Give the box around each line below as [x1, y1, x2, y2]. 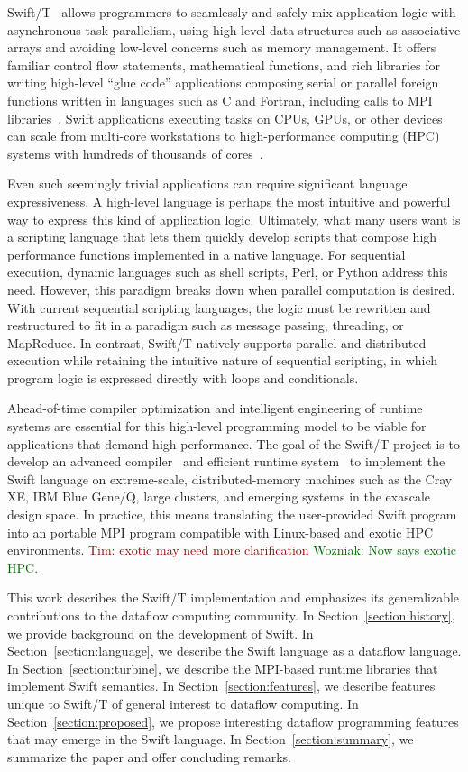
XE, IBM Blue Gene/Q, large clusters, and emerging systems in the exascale [7, 487, 431, 506]
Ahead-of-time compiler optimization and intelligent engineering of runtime [7, 399, 423, 418]
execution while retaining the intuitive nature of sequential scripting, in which [7, 351, 438, 370]
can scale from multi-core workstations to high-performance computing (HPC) [7, 126, 440, 145]
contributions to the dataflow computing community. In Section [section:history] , [7, 606, 455, 624]
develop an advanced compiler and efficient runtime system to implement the [7, 452, 445, 471]
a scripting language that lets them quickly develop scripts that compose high [7, 227, 437, 246]
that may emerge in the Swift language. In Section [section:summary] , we [7, 730, 414, 749]
